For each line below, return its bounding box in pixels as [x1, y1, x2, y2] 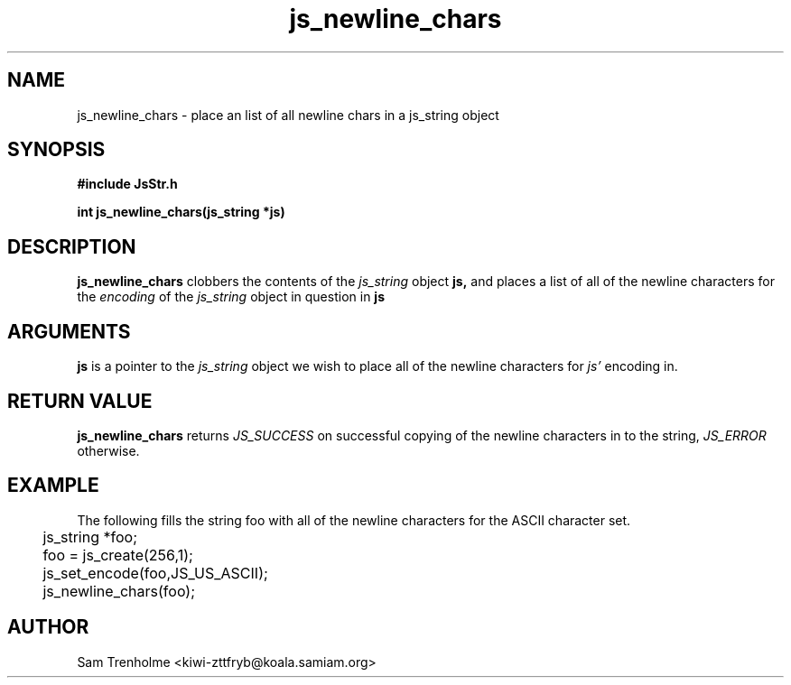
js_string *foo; [42, 527, 137, 546]
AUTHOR [7, 616, 89, 639]
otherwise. [77, 442, 140, 458]
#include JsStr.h [77, 176, 178, 192]
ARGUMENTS [7, 319, 131, 343]
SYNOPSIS [7, 138, 106, 162]
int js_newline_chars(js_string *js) [77, 204, 285, 220]
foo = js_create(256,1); [42, 545, 193, 564]
